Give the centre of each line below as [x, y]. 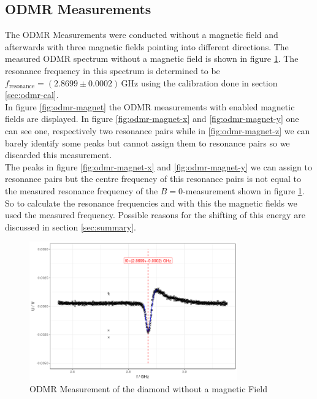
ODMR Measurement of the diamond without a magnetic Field [149, 389]
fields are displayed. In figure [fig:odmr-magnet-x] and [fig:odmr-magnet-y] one [152, 119]
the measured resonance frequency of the [82, 190]
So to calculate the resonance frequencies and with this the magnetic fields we [151, 203]
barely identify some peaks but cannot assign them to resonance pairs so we [147, 142]
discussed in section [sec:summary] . [71, 226]
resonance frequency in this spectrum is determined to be [113, 70]
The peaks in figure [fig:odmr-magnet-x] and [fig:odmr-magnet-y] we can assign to [158, 166]
